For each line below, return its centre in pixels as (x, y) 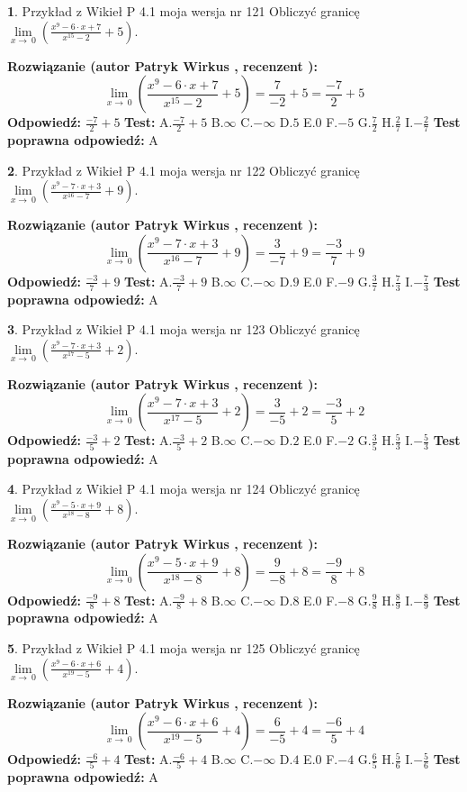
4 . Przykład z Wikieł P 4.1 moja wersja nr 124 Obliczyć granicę (184, 489)
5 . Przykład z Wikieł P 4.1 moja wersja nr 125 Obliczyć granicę (184, 647)
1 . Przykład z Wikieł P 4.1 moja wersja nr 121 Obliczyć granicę (184, 11)
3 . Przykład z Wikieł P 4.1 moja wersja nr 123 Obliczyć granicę (184, 329)
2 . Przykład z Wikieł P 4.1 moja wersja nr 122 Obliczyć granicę (184, 170)
